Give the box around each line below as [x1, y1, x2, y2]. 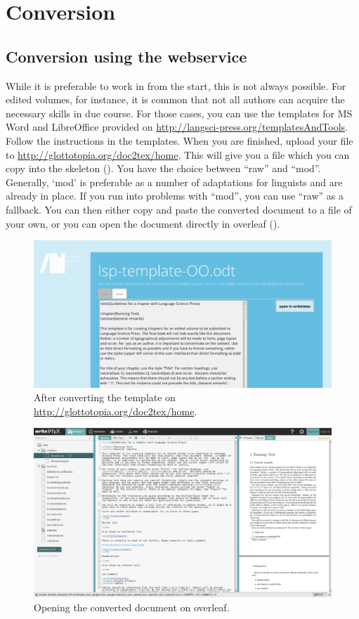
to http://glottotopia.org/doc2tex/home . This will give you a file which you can [6, 147, 350, 162]
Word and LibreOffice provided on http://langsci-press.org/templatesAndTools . [6, 119, 348, 134]
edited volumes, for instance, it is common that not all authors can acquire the [6, 92, 345, 107]
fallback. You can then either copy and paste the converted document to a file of [6, 202, 352, 216]
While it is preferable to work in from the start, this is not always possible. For [6, 78, 346, 93]
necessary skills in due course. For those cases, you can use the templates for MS [6, 105, 353, 120]
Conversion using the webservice [6, 45, 247, 67]
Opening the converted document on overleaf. [34, 599, 230, 614]
